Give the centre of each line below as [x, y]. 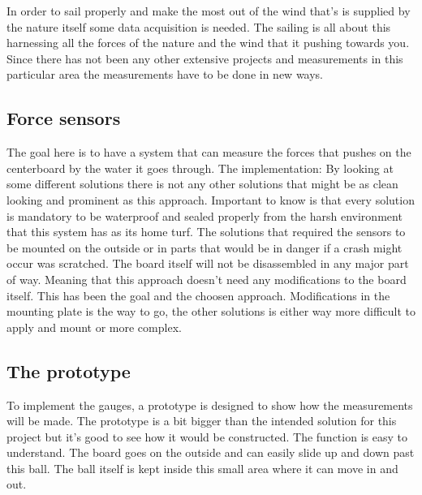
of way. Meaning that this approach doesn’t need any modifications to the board [207, 279]
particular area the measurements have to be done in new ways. [165, 74]
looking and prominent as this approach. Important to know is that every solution [211, 199]
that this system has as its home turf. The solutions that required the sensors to [206, 232]
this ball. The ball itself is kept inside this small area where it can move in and [202, 468]
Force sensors [64, 118]
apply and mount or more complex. [94, 327]
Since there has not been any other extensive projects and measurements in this [205, 58]
